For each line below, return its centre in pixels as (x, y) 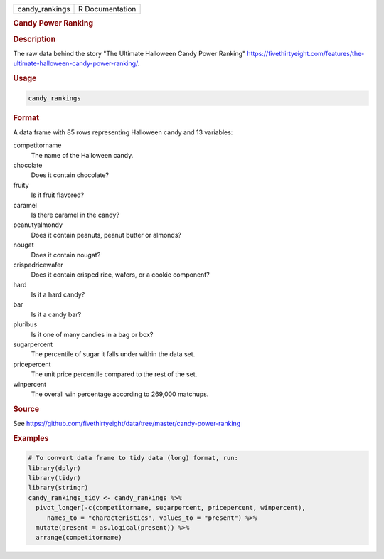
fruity (21, 185)
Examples (31, 438)
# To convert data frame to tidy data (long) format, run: (133, 458)
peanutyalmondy (38, 225)
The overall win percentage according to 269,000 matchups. (120, 394)
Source (26, 409)
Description (34, 39)
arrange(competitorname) (79, 538)
